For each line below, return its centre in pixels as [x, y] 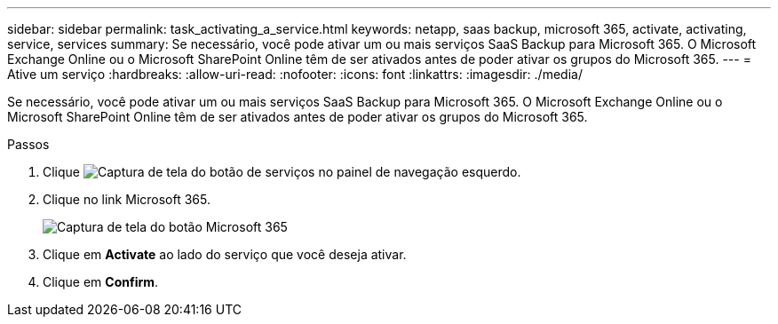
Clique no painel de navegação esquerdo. [282, 172]
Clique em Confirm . [101, 282]
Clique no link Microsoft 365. [127, 199]
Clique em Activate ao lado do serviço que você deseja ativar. [225, 254]
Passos [28, 144]
